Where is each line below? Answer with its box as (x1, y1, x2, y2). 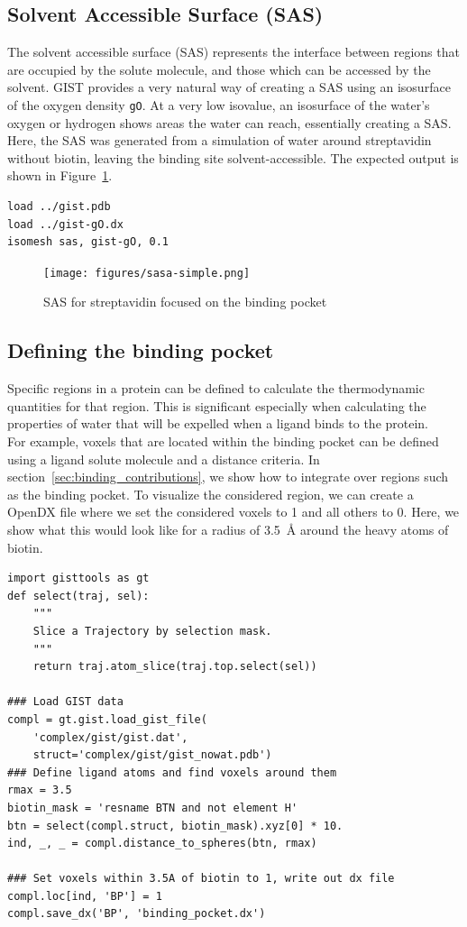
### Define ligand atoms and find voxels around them (7, 766, 337, 779)
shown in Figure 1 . (7, 166, 113, 185)
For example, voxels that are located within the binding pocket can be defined (7, 432, 439, 451)
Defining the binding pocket (7, 336, 274, 364)
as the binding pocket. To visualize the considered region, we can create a (7, 484, 414, 503)
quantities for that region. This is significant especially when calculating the (7, 396, 426, 415)
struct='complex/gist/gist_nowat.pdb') (32, 748, 272, 762)
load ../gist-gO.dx (7, 217, 124, 231)
